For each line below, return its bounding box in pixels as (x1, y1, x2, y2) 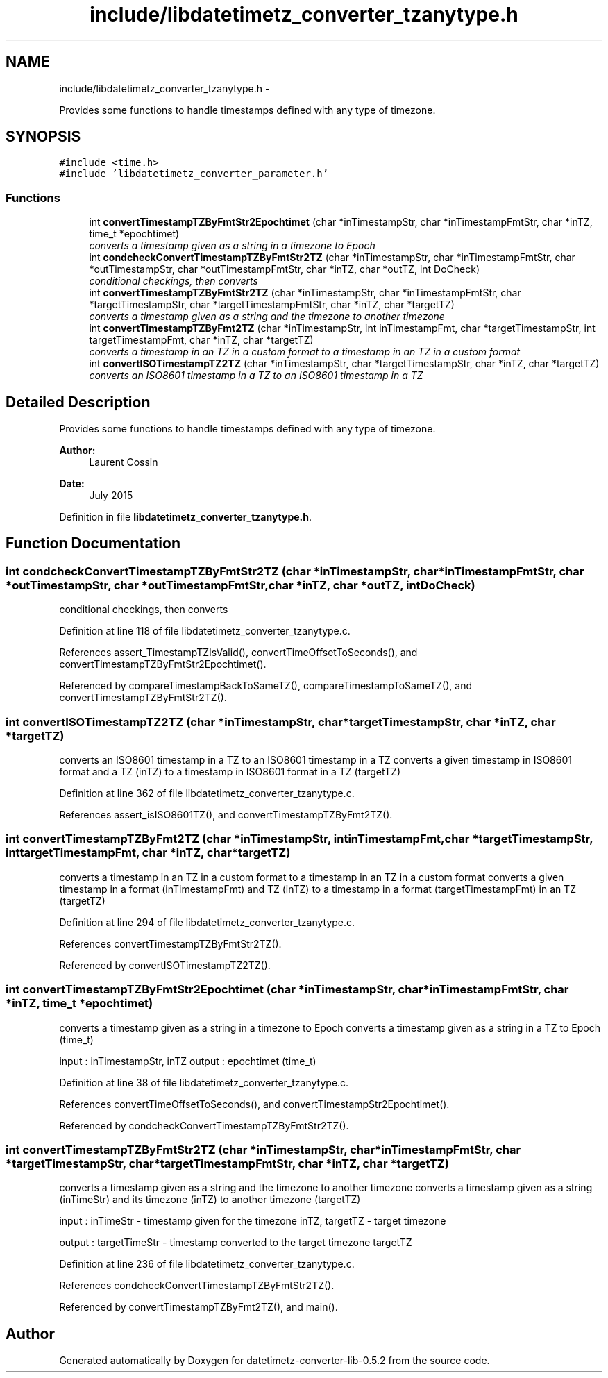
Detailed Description (6, 393, 151, 411)
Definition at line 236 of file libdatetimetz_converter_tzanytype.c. (59, 1258, 355, 1270)
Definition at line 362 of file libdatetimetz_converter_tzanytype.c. (59, 787, 355, 799)
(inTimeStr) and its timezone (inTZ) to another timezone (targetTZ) (59, 1193, 361, 1206)
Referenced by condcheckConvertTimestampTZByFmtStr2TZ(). (59, 1119, 349, 1132)
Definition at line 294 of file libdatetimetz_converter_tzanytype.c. (59, 916, 355, 928)
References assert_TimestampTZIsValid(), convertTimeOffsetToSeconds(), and (59, 646, 418, 659)
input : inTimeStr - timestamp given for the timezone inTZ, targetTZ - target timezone (59, 1215, 446, 1227)
